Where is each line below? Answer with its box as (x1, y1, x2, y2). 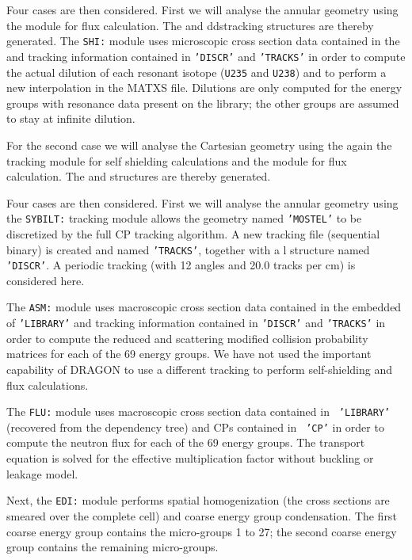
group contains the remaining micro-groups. (6, 539, 219, 555)
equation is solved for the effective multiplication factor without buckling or (6, 450, 374, 467)
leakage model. (6, 465, 78, 482)
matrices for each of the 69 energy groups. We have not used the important (6, 345, 372, 362)
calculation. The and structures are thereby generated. (6, 168, 271, 185)
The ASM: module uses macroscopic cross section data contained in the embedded (6, 299, 402, 315)
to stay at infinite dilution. (6, 110, 135, 127)
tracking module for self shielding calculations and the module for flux (6, 152, 347, 169)
